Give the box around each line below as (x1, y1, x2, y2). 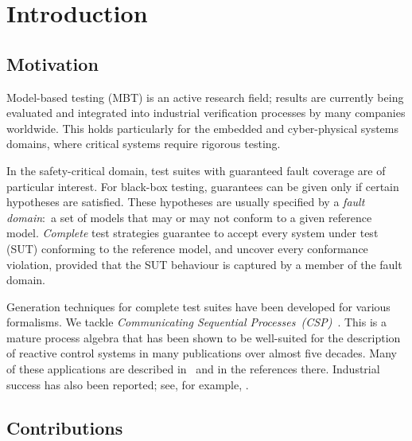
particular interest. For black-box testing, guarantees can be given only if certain (6, 178, 399, 194)
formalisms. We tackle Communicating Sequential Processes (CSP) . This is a (6, 314, 387, 330)
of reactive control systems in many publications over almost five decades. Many (6, 345, 397, 361)
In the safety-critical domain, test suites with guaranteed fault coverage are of (6, 162, 386, 178)
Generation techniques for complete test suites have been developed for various (6, 298, 391, 314)
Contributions (6, 415, 123, 439)
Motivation (6, 51, 99, 76)
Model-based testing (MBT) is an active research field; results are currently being (6, 88, 404, 105)
